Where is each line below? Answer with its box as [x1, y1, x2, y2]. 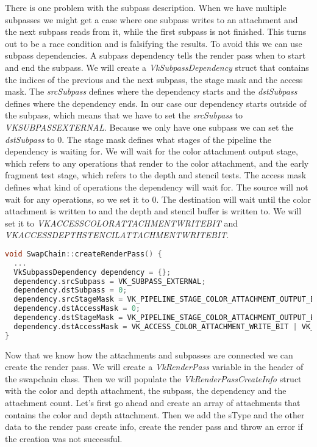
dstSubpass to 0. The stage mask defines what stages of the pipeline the [5, 133, 271, 145]
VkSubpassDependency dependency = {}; [13, 267, 171, 277]
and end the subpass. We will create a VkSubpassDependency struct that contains [5, 60, 309, 73]
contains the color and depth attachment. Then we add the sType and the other [5, 408, 305, 421]
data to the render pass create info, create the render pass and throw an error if [5, 420, 303, 433]
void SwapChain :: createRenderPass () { [5, 249, 162, 258]
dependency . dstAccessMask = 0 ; [13, 304, 140, 313]
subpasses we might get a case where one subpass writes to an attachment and [5, 13, 298, 26]
